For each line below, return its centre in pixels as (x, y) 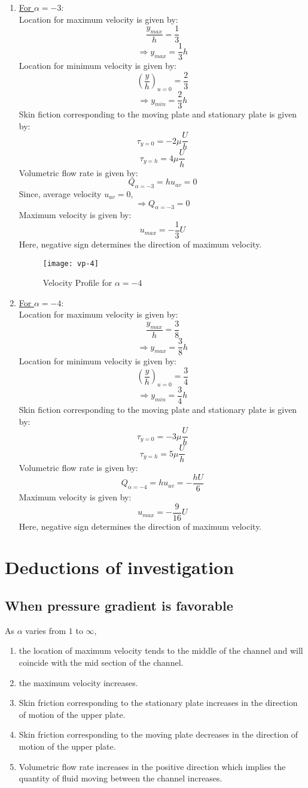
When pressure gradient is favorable (119, 606)
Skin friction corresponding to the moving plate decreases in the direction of (158, 734)
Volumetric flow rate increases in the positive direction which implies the (152, 766)
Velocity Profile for (77, 283)
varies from (46, 630)
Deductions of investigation (120, 567)
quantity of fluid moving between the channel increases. (121, 778)
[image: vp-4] (71, 263)
